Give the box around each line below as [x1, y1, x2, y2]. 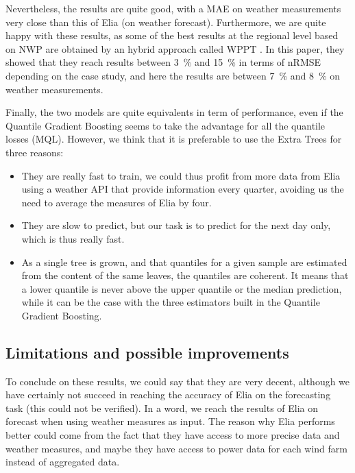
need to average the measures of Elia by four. [21, 195, 212, 209]
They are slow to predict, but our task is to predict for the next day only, [21, 218, 331, 232]
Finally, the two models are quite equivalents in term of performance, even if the [5, 105, 343, 119]
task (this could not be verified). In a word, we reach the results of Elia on [5, 400, 319, 415]
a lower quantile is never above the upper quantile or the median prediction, [21, 281, 342, 295]
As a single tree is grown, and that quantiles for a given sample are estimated [21, 254, 347, 269]
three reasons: [5, 145, 64, 159]
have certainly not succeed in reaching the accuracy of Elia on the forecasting [5, 387, 331, 402]
